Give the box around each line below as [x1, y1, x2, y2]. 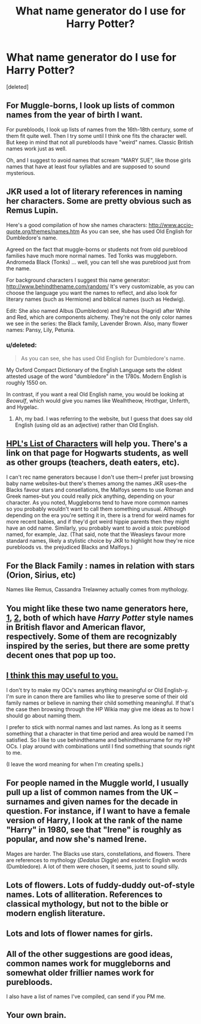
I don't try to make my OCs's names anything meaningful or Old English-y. [6, 686, 189, 693]
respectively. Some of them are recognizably [6, 631, 178, 642]
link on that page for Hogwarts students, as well [6, 448, 188, 458]
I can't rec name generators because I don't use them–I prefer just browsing [6, 473, 194, 481]
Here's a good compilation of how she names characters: [6, 221, 148, 228]
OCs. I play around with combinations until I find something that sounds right [6, 742, 195, 750]
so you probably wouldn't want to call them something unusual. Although [6, 505, 187, 512]
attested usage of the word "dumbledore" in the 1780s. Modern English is [6, 373, 187, 380]
